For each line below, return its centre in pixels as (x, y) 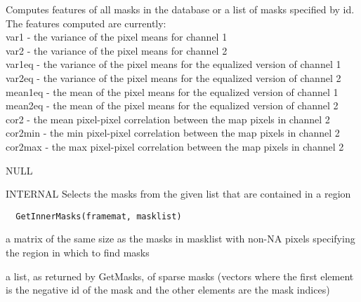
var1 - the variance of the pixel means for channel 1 (117, 37)
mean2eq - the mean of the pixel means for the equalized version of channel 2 (172, 105)
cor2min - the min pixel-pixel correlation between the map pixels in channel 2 (173, 133)
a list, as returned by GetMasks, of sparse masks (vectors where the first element (180, 276)
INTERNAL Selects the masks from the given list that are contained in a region (178, 194)
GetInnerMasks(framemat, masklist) (99, 216)
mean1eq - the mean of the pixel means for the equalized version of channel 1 (172, 91)
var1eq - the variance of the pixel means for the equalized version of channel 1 (173, 64)
